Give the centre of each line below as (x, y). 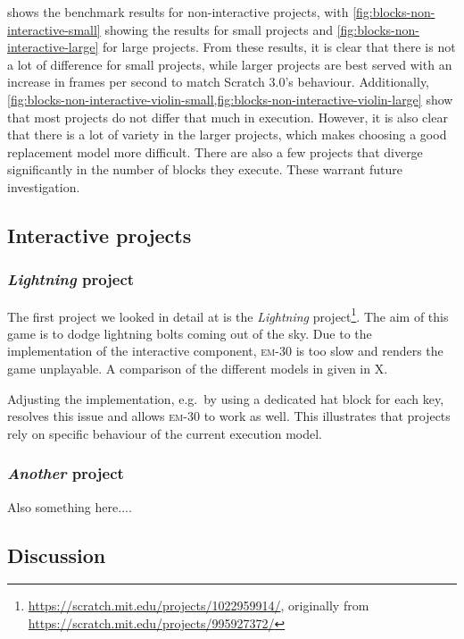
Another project (66, 473)
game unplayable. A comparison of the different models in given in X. (198, 368)
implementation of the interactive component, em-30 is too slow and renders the (225, 351)
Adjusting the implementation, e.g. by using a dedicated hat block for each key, (226, 398)
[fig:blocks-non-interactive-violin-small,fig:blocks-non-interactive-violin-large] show (230, 99)
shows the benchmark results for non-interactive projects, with (178, 12)
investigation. (44, 186)
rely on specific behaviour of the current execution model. (165, 433)
